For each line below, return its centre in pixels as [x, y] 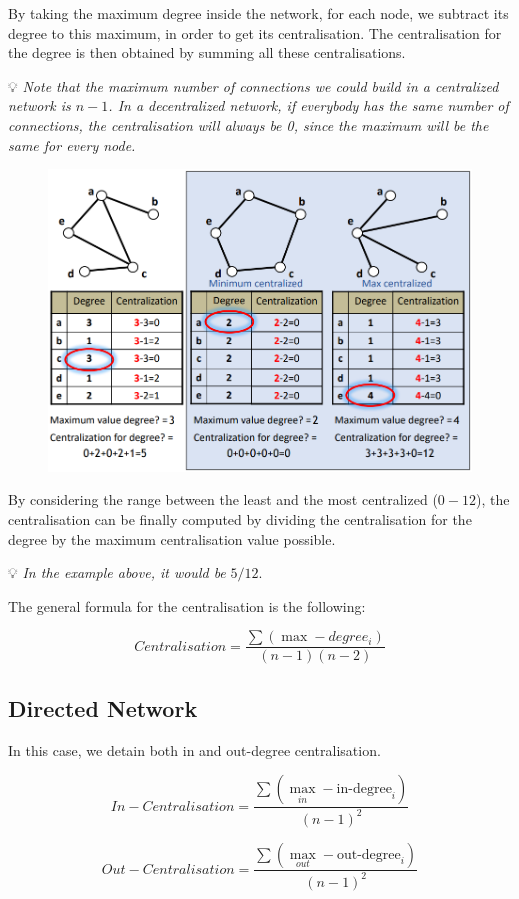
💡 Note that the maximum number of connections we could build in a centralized [253, 85]
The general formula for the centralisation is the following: [187, 605]
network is [39, 105]
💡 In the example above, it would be [117, 572]
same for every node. [72, 144]
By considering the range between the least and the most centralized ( [223, 499]
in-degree [364, 789]
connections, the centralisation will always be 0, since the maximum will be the [248, 124]
